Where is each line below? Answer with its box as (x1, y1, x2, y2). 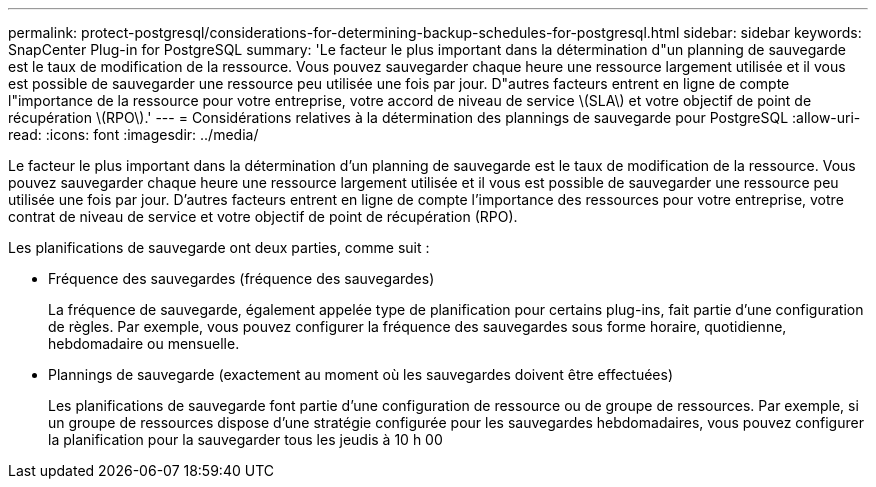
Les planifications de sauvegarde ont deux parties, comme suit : (8, 239, 430, 256)
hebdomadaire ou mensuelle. (48, 335, 240, 352)
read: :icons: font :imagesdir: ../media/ (8, 126, 259, 143)
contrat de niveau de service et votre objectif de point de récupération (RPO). (8, 208, 518, 225)
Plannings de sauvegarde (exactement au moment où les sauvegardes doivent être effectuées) (48, 366, 674, 383)
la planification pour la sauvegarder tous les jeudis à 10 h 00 (48, 431, 443, 448)
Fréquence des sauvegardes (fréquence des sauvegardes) (48, 270, 435, 287)
